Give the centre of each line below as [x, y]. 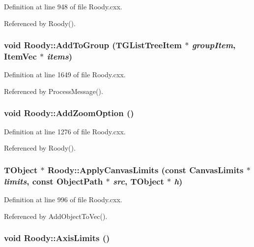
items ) [60, 56]
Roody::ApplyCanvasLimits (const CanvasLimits [145, 170]
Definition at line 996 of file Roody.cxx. [63, 200]
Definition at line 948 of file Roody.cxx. [63, 6]
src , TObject [139, 181]
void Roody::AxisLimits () [57, 238]
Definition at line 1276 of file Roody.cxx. [65, 131]
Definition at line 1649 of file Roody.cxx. [65, 75]
